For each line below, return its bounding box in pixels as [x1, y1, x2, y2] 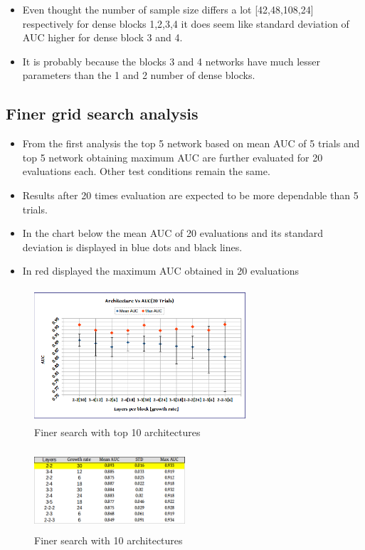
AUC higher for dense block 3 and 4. [22, 30, 183, 45]
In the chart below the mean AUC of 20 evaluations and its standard [22, 226, 324, 240]
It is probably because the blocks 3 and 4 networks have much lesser [22, 53, 320, 68]
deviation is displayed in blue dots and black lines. [22, 239, 243, 254]
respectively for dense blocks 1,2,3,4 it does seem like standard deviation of [22, 16, 349, 31]
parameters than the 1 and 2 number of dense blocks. [22, 68, 255, 83]
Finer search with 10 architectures [34, 533, 183, 548]
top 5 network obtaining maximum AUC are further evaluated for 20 [22, 149, 323, 164]
